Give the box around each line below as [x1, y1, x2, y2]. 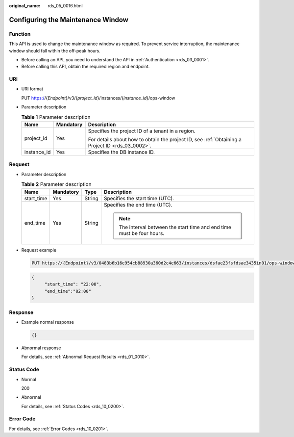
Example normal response [21, 319, 74, 325]
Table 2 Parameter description [21, 181, 92, 188]
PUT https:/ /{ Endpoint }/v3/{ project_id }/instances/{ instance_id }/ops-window [21, 95, 175, 101]
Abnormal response [21, 345, 61, 351]
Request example [21, 247, 56, 253]
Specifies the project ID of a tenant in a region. [88, 128, 196, 134]
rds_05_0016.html [48, 3, 83, 8]
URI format [21, 86, 44, 92]
